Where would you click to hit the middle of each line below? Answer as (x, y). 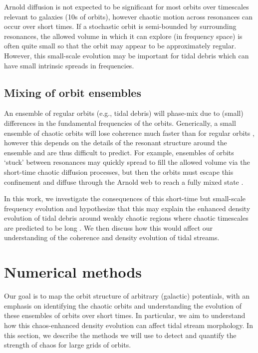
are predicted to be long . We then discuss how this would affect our (109, 227)
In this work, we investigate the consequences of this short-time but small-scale (125, 198)
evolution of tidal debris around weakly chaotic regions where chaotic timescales (126, 218)
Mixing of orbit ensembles (73, 92)
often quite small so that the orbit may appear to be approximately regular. (120, 46)
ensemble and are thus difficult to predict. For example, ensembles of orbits (119, 152)
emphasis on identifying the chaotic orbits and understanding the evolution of (123, 305)
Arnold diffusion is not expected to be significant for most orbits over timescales (127, 6)
